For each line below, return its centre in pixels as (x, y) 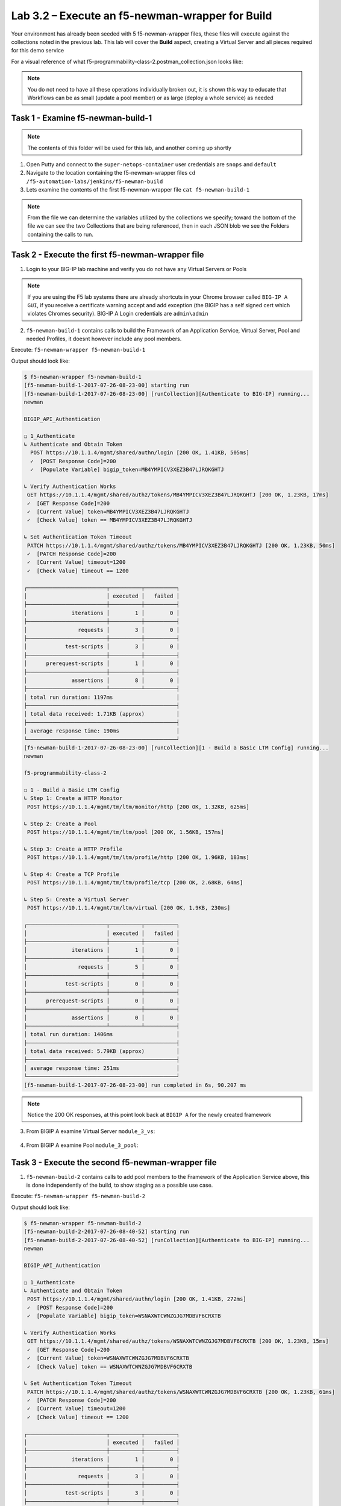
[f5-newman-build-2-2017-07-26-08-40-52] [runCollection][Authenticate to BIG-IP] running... (167, 1240)
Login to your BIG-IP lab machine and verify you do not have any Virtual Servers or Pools (136, 269)
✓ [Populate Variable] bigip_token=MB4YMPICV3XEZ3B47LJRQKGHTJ (127, 470)
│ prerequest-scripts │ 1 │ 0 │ (102, 664)
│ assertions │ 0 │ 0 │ (102, 1017)
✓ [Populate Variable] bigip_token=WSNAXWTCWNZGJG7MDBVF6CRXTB (124, 1316)
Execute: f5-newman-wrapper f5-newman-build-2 (78, 1196)
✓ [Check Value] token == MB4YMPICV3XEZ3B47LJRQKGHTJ (110, 520)
